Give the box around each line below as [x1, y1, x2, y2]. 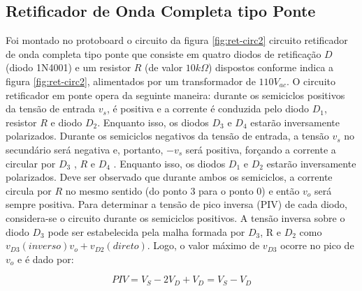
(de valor [145, 60, 183, 75]
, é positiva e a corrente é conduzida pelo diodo [106, 101, 310, 116]
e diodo [50, 114, 82, 129]
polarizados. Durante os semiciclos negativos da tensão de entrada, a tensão [6, 128, 329, 143]
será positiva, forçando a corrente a [185, 142, 336, 156]
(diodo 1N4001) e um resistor [6, 60, 131, 75]
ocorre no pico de [280, 238, 354, 253]
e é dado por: [17, 251, 74, 266]
